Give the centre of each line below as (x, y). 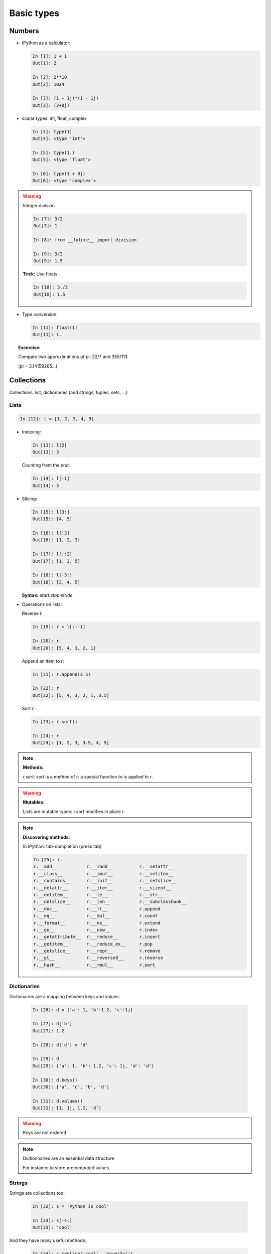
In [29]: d (46, 1059)
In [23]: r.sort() (55, 722)
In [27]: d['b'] (52, 1024)
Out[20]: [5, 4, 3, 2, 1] (64, 648)
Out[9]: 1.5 (48, 261)
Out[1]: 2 (44, 63)
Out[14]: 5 (46, 486)
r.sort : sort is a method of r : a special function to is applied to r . (88, 776)
